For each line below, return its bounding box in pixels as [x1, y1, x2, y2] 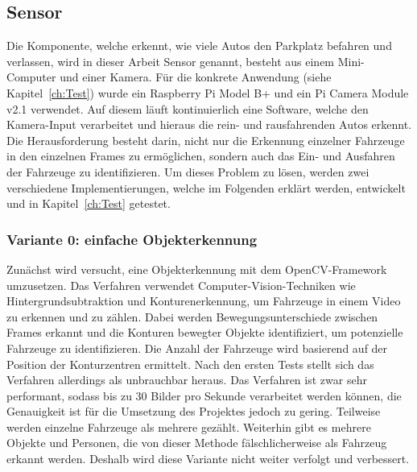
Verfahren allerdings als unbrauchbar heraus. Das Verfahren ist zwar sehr [6, 371, 367, 388]
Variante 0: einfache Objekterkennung [6, 229, 258, 249]
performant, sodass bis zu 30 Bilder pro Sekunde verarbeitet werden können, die [6, 387, 402, 404]
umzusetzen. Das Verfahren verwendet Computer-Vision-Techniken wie [6, 276, 356, 293]
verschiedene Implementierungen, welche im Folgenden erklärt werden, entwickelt [6, 179, 406, 196]
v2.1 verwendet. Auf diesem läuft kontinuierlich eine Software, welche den [6, 100, 369, 117]
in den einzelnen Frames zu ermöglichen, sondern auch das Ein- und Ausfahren [6, 147, 395, 164]
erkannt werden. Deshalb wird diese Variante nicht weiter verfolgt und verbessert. [6, 450, 410, 467]
